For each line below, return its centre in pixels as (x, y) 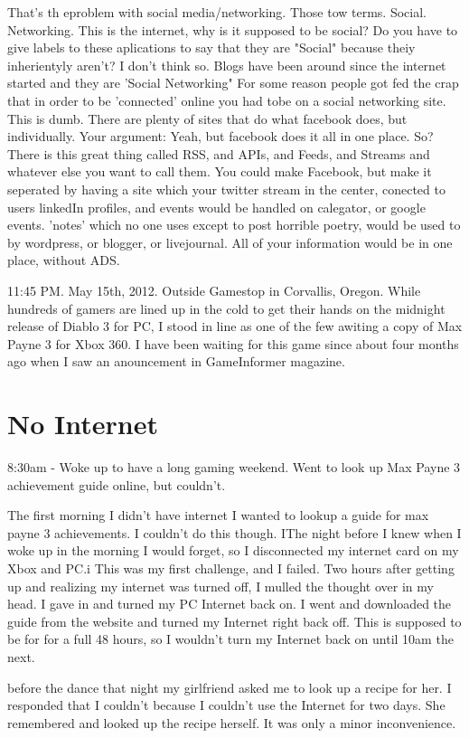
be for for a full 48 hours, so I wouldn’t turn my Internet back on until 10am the (230, 639)
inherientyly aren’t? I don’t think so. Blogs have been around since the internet (227, 65)
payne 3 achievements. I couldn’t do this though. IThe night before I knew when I (234, 532)
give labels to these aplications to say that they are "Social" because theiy (211, 47)
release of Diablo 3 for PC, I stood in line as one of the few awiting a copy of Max (235, 326)
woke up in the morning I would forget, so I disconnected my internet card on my (233, 550)
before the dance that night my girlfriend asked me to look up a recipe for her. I (230, 687)
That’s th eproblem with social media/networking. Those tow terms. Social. (217, 12)
